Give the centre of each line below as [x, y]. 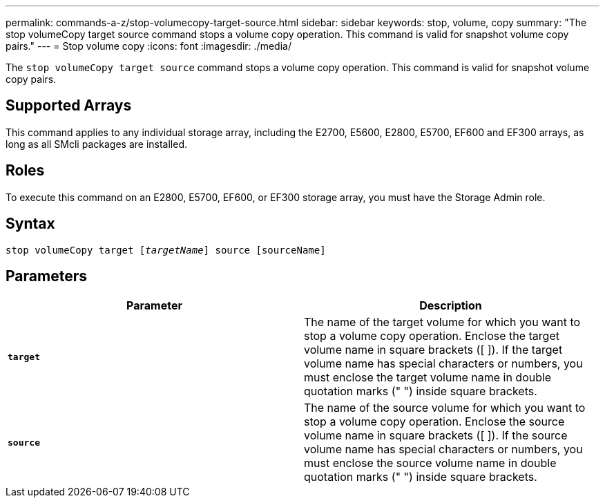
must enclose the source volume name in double [430, 463]
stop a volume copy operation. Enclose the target [432, 336]
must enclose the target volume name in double [428, 378]
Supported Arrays [69, 106]
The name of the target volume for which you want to [442, 322]
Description [451, 306]
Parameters [46, 276]
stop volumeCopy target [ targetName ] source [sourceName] [166, 250]
